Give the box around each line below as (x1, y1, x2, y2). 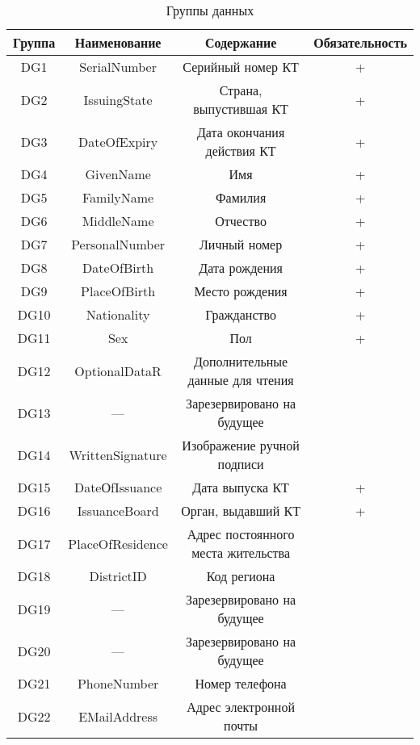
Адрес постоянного (187, 525, 295, 543)
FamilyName (82, 188, 154, 207)
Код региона (206, 567, 275, 585)
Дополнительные (194, 352, 288, 370)
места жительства (191, 543, 291, 562)
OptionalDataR (74, 361, 162, 380)
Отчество (215, 211, 267, 230)
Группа (13, 33, 56, 52)
